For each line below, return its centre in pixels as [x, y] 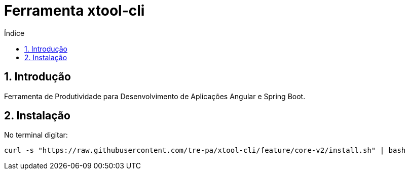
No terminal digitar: [36, 135]
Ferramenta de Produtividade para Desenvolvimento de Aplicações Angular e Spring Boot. [155, 96]
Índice [14, 33]
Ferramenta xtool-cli [75, 11]
